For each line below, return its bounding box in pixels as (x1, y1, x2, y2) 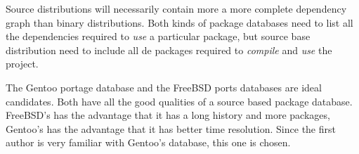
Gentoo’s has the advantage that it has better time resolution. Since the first (6, 121, 336, 136)
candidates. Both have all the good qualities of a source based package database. (6, 94, 353, 108)
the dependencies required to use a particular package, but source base (6, 29, 311, 44)
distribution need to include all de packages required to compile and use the (6, 42, 332, 57)
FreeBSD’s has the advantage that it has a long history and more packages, (6, 108, 330, 122)
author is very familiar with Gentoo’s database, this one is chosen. (6, 135, 291, 150)
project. (6, 56, 39, 71)
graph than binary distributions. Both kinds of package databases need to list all (6, 15, 353, 30)
